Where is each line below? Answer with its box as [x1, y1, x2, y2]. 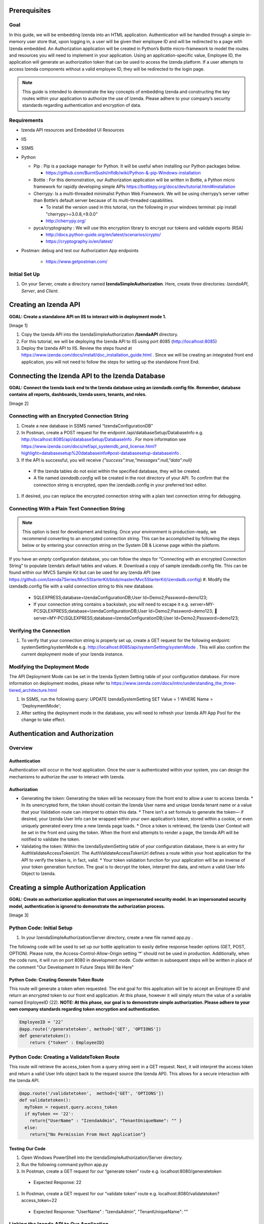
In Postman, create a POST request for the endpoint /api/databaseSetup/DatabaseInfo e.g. [21, 430, 204, 436]
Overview [9, 745, 33, 752]
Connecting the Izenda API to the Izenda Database [9, 372, 166, 380]
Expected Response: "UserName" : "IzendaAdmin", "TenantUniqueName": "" [33, 1208, 188, 1214]
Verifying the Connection [9, 627, 70, 634]
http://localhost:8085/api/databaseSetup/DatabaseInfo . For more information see [21, 436, 186, 443]
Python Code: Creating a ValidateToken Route [9, 1053, 120, 1060]
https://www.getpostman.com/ [45, 259, 108, 264]
